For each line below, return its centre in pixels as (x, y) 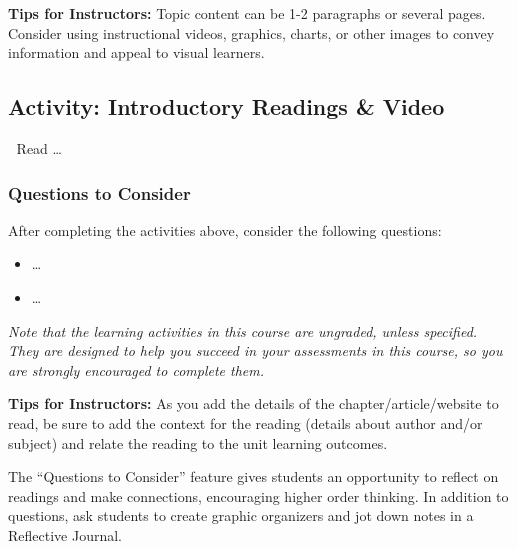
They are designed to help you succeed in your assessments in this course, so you (255, 350)
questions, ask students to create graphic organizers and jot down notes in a (241, 515)
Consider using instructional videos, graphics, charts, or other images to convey (251, 32)
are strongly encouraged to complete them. (136, 369)
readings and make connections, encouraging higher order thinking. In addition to (258, 495)
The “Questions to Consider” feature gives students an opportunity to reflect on (253, 476)
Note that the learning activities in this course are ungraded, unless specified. (243, 330)
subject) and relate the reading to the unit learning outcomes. (198, 442)
